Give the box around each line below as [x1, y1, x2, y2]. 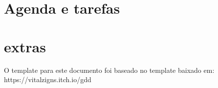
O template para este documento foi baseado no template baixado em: [4, 65, 215, 75]
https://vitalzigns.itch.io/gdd [4, 74, 91, 85]
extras [4, 36, 46, 56]
